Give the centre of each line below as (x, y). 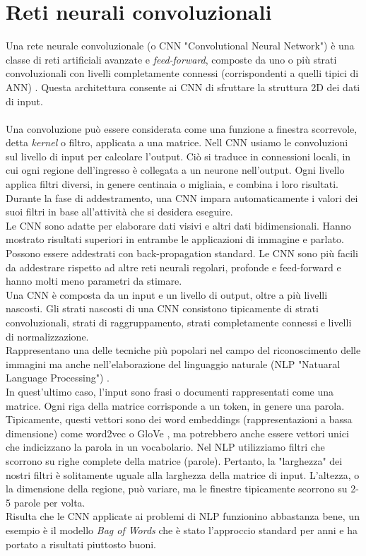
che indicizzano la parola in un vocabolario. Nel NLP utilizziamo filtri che (165, 447)
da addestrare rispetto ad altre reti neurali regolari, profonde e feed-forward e (173, 267)
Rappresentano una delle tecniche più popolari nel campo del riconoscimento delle (183, 350)
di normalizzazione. (47, 336)
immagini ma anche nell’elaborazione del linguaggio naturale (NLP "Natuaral (173, 363)
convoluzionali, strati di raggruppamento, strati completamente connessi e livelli (179, 322)
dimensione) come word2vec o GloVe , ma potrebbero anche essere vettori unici (177, 433)
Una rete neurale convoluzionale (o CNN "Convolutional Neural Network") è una (180, 46)
